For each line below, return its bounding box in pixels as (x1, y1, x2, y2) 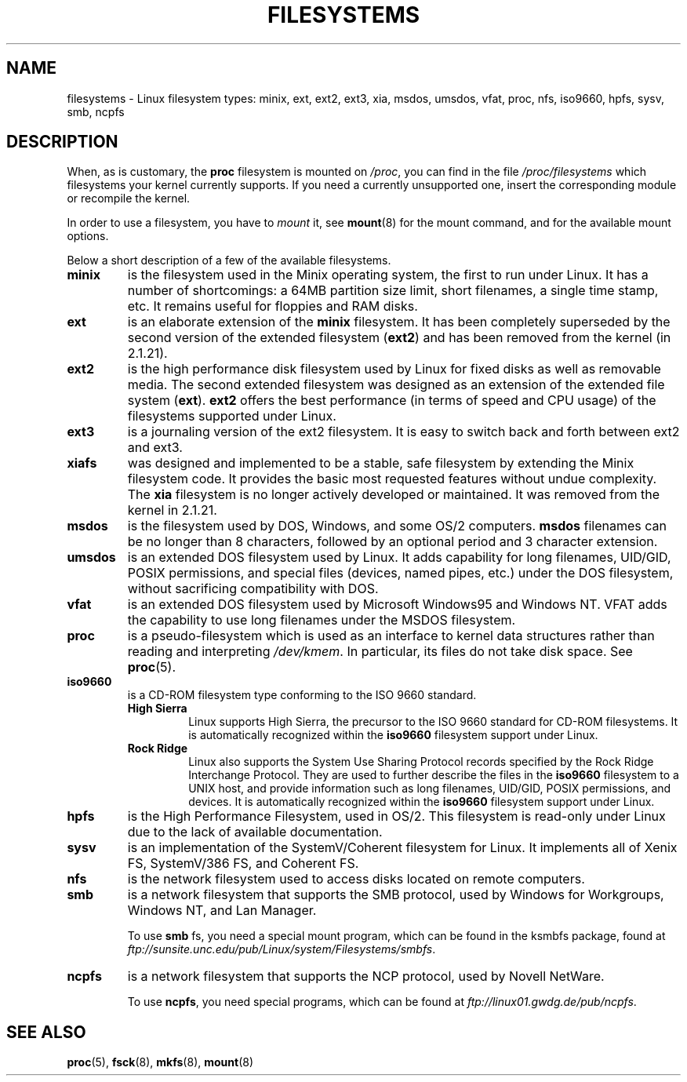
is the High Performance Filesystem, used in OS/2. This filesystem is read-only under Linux (127, 808, 666, 825)
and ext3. (127, 439, 183, 456)
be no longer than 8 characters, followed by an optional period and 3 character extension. (127, 534, 658, 550)
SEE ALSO (6, 1022, 86, 1042)
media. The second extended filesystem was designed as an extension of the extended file (127, 377, 665, 393)
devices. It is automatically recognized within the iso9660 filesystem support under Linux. (188, 795, 655, 809)
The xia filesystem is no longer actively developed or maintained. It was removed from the (127, 486, 660, 503)
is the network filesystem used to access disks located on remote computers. (127, 871, 585, 887)
